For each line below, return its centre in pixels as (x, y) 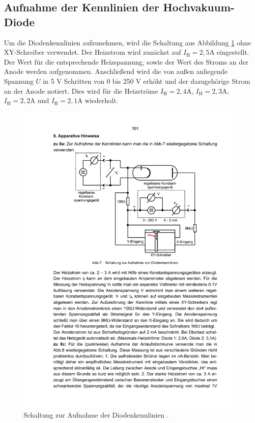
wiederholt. (101, 100)
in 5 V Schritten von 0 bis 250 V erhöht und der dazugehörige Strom (147, 81)
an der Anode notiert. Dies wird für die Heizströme (81, 90)
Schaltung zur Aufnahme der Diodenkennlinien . (96, 415)
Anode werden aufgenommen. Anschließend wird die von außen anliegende (116, 71)
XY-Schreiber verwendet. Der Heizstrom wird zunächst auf (93, 52)
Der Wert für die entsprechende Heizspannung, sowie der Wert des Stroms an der (126, 61)
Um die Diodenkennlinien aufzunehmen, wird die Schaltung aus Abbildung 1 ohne (127, 42)
